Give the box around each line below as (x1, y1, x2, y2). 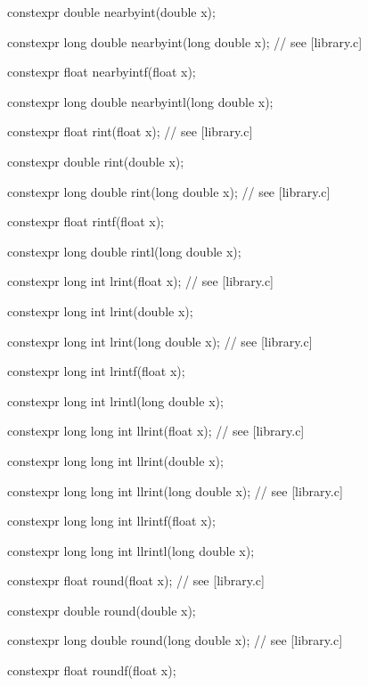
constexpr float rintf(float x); (7, 212, 164, 231)
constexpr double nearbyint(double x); (7, 3, 216, 20)
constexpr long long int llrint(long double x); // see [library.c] (7, 481, 343, 500)
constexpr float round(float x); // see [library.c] (7, 571, 265, 590)
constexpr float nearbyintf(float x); (7, 62, 196, 81)
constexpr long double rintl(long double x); (7, 241, 241, 260)
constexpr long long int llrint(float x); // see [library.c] (7, 421, 305, 440)
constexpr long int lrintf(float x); (7, 362, 185, 380)
